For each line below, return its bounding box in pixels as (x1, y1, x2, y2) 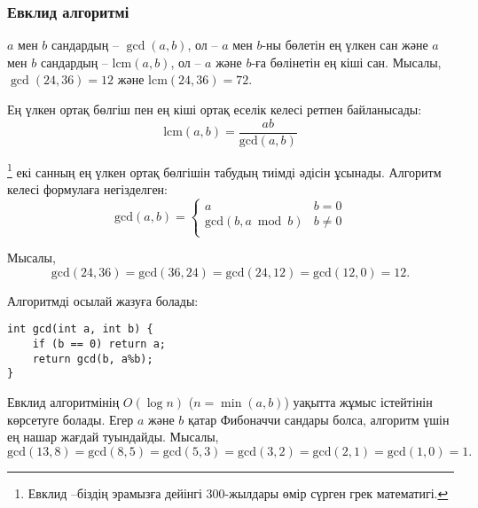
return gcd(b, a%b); (32, 352, 153, 365)
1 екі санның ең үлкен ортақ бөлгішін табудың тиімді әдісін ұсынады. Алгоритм (7, 160, 442, 181)
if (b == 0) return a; (32, 337, 166, 350)
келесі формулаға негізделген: (7, 179, 168, 198)
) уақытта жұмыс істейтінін (284, 392, 433, 410)
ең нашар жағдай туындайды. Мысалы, (7, 427, 219, 446)
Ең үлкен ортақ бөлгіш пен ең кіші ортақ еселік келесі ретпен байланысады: (7, 100, 422, 118)
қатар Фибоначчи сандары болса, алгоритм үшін (187, 410, 450, 428)
